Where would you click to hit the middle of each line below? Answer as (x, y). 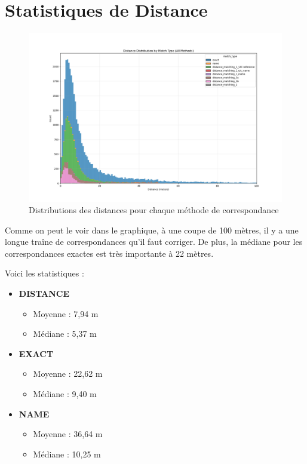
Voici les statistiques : (44, 273)
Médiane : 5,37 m (65, 334)
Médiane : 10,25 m (67, 454)
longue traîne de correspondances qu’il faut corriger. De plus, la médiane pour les (154, 242)
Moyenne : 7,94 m (66, 313)
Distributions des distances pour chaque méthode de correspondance (154, 210)
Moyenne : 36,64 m (68, 434)
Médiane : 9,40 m (65, 394)
